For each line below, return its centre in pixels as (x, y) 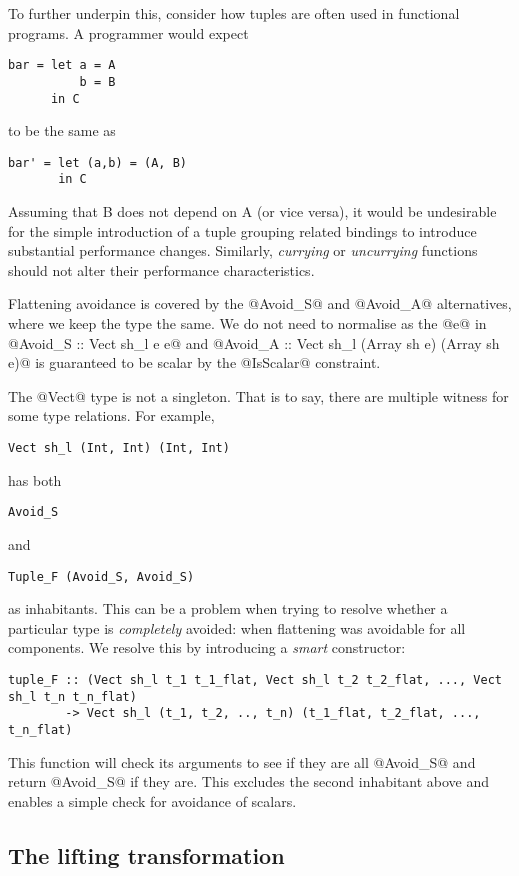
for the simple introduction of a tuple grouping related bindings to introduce (242, 230)
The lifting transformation (146, 854)
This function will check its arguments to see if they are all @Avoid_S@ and (242, 761)
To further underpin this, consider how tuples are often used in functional (234, 13)
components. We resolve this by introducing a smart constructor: (207, 647)
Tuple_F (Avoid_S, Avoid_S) (101, 576)
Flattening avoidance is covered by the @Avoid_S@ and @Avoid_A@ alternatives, (260, 303)
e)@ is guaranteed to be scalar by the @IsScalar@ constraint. (194, 362)
